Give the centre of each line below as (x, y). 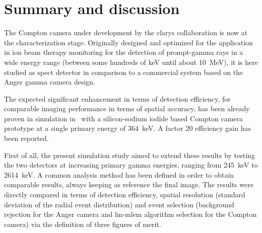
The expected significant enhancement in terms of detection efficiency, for (117, 98)
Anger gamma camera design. (50, 82)
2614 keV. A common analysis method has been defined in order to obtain (119, 174)
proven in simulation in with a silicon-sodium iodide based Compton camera (124, 118)
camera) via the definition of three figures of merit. (83, 224)
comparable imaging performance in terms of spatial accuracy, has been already (127, 108)
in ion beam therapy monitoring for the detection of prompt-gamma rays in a (124, 52)
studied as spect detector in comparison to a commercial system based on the (124, 72)
